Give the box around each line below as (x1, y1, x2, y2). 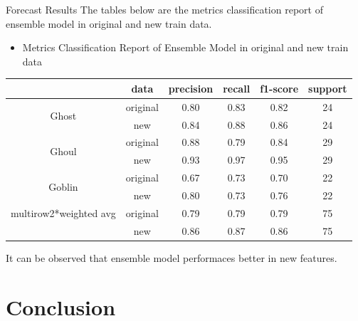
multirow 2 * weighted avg (11, 205, 116, 220)
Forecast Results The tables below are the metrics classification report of (6, 2, 323, 16)
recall (223, 80, 251, 95)
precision (168, 80, 214, 95)
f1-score (260, 80, 299, 95)
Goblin (48, 179, 78, 194)
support (308, 80, 347, 95)
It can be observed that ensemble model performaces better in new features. (6, 250, 337, 265)
